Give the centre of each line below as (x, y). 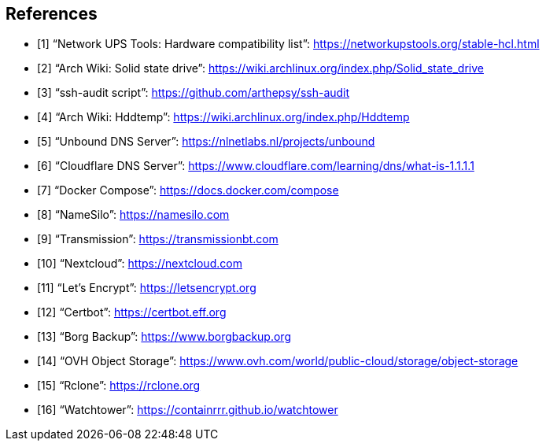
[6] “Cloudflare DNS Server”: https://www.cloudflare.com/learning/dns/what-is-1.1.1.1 (256, 166)
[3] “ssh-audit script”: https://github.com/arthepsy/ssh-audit (194, 93)
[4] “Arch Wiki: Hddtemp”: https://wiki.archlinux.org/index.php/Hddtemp (223, 117)
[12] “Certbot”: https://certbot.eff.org (132, 312)
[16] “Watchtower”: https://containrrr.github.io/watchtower (188, 410)
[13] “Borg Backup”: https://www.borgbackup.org (164, 337)
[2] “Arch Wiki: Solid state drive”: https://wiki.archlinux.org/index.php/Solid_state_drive (260, 68)
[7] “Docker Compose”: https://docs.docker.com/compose (188, 190)
